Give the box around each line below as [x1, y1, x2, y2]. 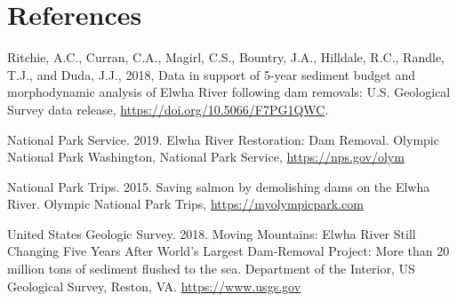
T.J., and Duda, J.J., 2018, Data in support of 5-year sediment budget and [7, 65, 415, 83]
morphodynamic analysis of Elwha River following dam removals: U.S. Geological [7, 83, 451, 101]
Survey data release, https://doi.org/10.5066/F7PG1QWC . [7, 99, 329, 118]
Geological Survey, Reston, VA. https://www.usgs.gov [7, 276, 301, 295]
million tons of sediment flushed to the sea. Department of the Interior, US [7, 259, 415, 278]
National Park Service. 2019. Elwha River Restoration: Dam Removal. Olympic [7, 130, 439, 148]
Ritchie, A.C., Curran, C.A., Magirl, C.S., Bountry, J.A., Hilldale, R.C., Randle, [7, 48, 445, 67]
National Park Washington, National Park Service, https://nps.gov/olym [7, 147, 405, 166]
